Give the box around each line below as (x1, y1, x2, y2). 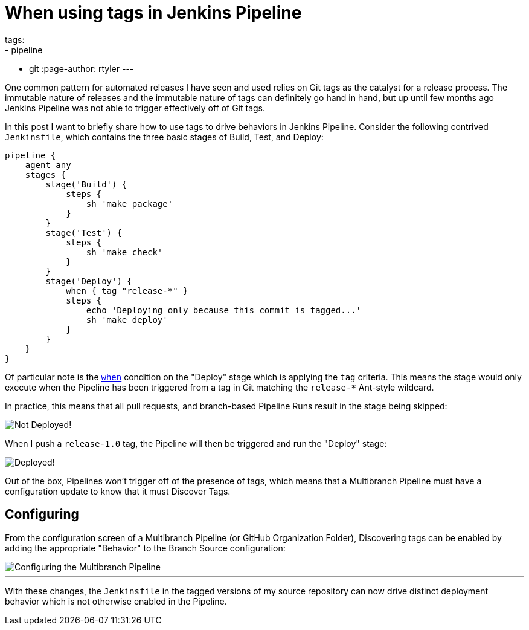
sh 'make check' (86, 247, 163, 257)
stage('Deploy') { (45, 276, 132, 286)
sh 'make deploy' (86, 314, 168, 325)
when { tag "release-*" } (66, 285, 188, 296)
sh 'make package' (86, 198, 173, 209)
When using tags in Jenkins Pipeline (5, 2, 302, 23)
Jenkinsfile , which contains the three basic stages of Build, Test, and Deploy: (5, 131, 324, 142)
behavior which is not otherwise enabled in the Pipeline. (5, 596, 227, 606)
